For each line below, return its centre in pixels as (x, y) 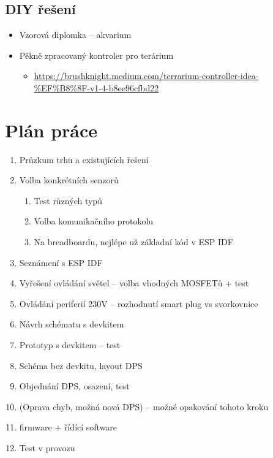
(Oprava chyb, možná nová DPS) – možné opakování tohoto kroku (144, 406)
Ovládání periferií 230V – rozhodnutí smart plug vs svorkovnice (139, 303)
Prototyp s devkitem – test (70, 345)
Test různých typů (68, 200)
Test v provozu (47, 448)
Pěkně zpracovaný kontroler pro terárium (96, 55)
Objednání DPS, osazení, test (74, 386)
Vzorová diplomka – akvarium (75, 35)
